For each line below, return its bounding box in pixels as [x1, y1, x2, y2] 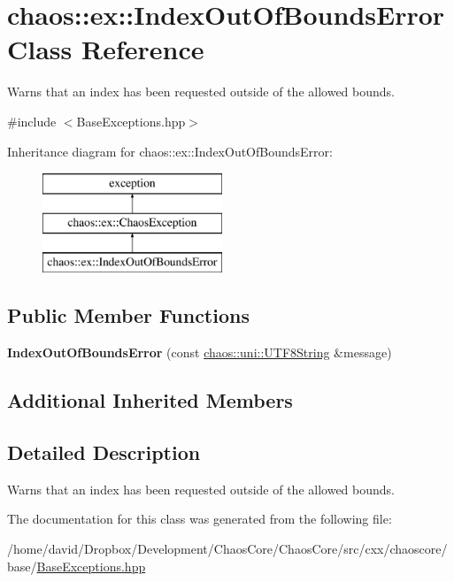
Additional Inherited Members [7, 387, 293, 414]
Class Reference [7, 31, 204, 67]
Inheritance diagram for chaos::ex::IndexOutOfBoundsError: [7, 142, 333, 160]
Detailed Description [7, 439, 201, 466]
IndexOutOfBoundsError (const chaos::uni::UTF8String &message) [7, 343, 392, 362]
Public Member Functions [7, 302, 250, 329]
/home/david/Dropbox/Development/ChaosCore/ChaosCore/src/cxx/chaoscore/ [7, 540, 448, 558]
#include [7, 111, 57, 130]
